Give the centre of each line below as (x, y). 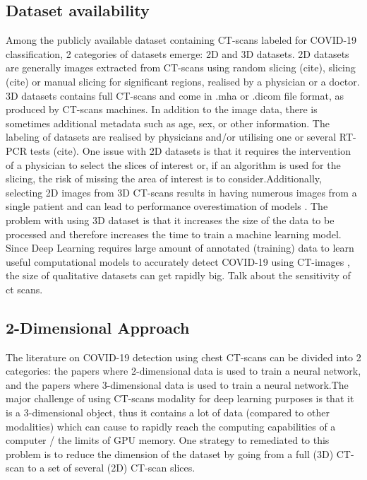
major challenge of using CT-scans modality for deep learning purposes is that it (180, 398)
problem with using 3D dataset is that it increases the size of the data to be (170, 219)
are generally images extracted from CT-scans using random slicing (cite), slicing (181, 68)
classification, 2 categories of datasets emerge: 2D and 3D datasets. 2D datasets (178, 53)
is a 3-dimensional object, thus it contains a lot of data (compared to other (168, 412)
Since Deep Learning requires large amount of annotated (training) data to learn (180, 248)
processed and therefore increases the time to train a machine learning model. (174, 234)
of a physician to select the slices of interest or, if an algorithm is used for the (173, 164)
